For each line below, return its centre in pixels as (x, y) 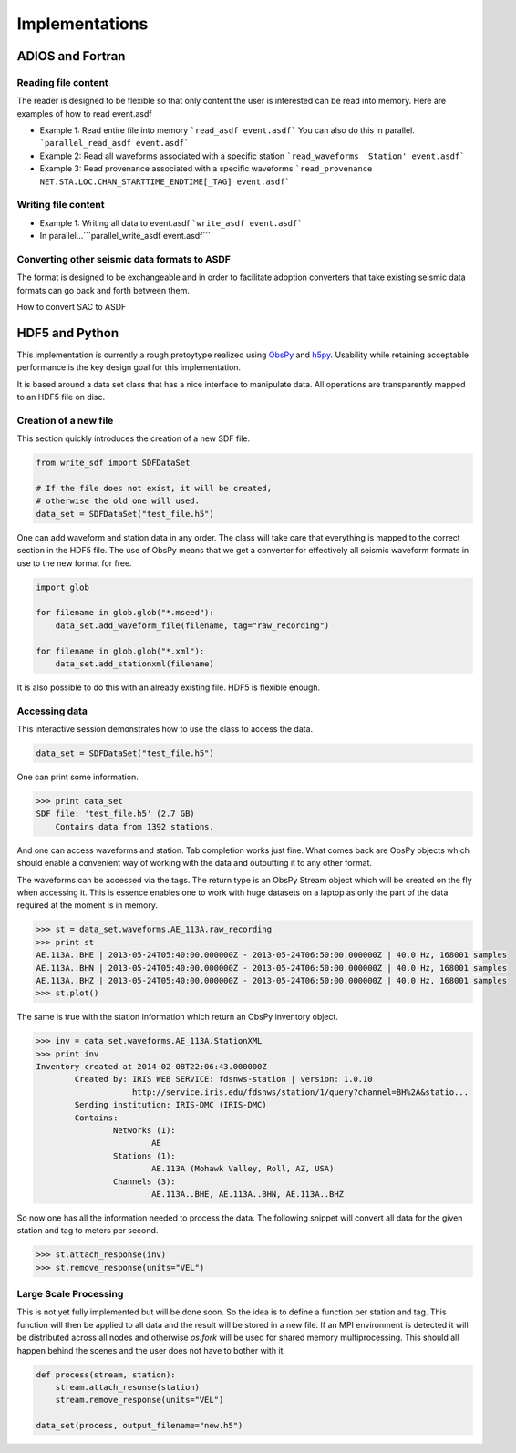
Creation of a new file (65, 420)
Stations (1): (144, 1156)
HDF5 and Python (68, 333)
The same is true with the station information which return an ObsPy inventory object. (178, 1017)
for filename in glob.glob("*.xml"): (120, 651)
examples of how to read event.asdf (84, 113)
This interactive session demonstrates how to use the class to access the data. (165, 729)
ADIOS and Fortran (71, 56)
